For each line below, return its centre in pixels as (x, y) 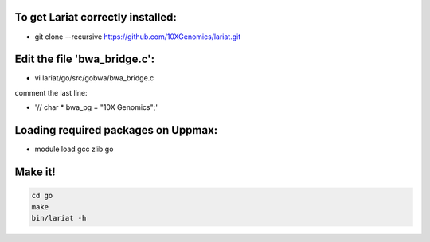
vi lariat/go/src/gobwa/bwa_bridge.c (94, 78)
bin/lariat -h (59, 218)
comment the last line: (51, 92)
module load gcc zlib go (74, 149)
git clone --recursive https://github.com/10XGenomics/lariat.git (138, 37)
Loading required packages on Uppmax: (116, 130)
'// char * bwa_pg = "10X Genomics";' (96, 107)
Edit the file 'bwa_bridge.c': (85, 59)
